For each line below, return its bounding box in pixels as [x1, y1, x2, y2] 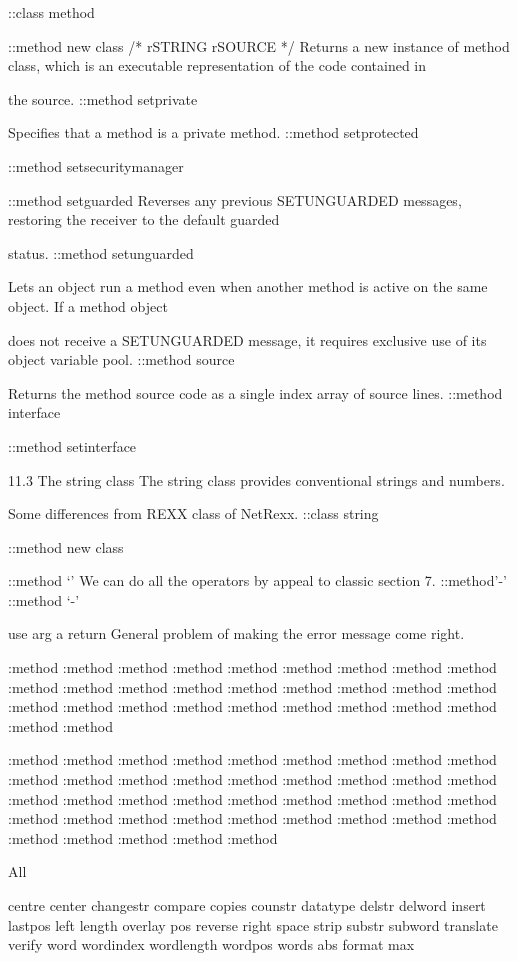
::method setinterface [8, 435, 137, 456]
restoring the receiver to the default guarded [8, 209, 280, 230]
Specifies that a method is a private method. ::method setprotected [8, 122, 419, 143]
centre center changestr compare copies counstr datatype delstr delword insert [8, 895, 486, 915]
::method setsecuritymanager [8, 155, 184, 176]
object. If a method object [8, 295, 168, 316]
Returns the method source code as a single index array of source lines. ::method [8, 382, 503, 403]
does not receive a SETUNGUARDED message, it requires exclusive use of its [8, 329, 487, 350]
